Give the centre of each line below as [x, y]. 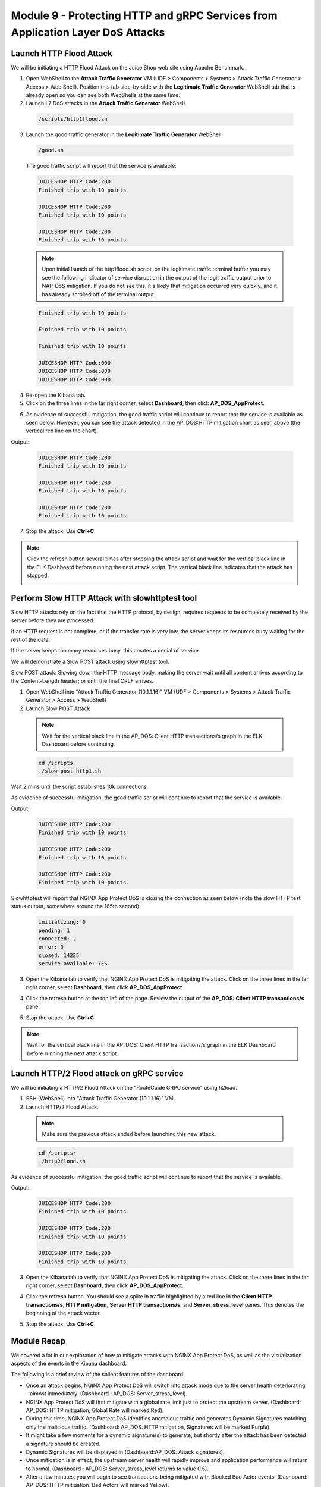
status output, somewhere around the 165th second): [76, 906]
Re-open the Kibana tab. [56, 395]
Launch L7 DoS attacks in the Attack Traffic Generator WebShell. [106, 103]
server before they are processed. [53, 620]
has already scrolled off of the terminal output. [99, 294]
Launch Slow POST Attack [58, 708]
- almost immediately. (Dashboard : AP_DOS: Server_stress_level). [107, 1394]
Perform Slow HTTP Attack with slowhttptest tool [104, 598]
